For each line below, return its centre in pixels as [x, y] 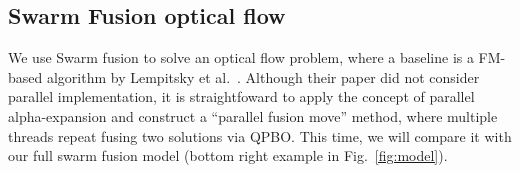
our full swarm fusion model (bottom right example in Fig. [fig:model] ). [228, 155]
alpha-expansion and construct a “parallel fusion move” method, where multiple [253, 115]
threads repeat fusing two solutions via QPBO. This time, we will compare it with [260, 135]
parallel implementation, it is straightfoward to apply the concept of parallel [241, 96]
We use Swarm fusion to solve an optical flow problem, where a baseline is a [241, 57]
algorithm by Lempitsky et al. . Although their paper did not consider [263, 76]
